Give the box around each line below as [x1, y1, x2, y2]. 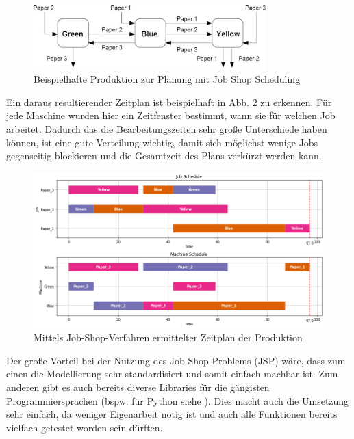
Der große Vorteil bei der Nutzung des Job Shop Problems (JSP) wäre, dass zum [6, 353, 346, 367]
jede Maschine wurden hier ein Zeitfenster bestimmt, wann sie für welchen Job [6, 108, 336, 122]
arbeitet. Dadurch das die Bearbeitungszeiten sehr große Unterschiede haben [6, 121, 327, 135]
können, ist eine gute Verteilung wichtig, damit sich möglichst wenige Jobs [6, 135, 318, 149]
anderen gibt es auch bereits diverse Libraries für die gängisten [6, 380, 270, 394]
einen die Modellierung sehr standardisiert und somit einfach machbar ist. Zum [6, 367, 338, 381]
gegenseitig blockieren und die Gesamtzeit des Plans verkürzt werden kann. [6, 148, 322, 163]
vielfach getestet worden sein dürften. [6, 420, 163, 434]
